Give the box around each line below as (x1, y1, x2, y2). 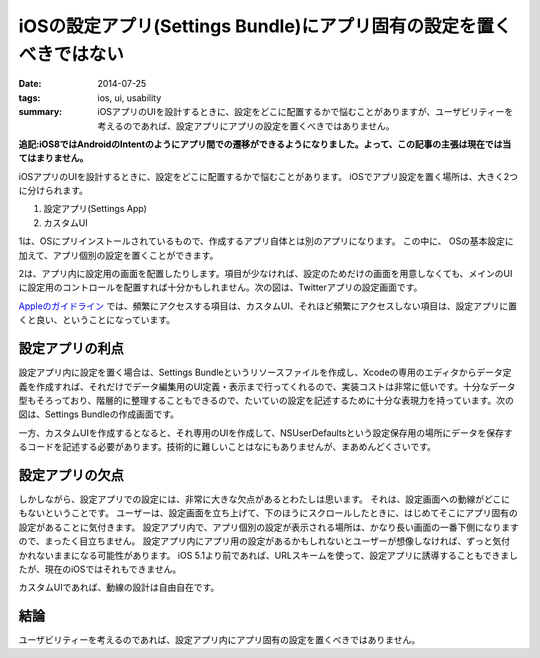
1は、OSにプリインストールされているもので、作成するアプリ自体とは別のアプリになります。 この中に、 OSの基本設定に (18, 235, 514, 247)
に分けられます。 (18, 185, 89, 197)
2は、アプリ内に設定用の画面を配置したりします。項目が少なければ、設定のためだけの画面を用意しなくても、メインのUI (18, 268, 513, 280)
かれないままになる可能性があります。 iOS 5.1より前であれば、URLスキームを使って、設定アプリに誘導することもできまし (18, 549, 519, 561)
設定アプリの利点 (18, 340, 124, 357)
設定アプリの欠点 (18, 466, 124, 484)
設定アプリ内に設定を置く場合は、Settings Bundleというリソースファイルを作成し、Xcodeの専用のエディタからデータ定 (18, 366, 512, 379)
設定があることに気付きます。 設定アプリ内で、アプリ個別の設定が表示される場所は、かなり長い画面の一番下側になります (18, 521, 519, 533)
